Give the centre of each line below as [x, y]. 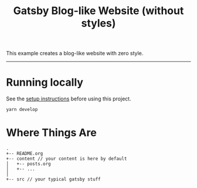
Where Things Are [51, 133]
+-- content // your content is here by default [67, 159]
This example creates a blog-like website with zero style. [75, 53]
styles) [98, 23]
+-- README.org [25, 154]
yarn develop [22, 110]
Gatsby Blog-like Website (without [98, 11]
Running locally [45, 83]
